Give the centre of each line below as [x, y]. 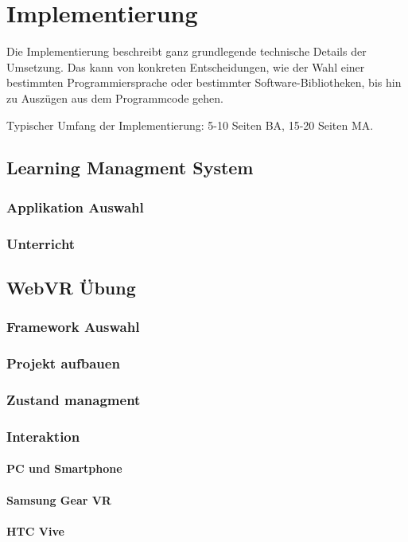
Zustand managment [74, 399]
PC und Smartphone [64, 468]
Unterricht [41, 243]
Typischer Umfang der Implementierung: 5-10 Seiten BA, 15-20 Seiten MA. [190, 125]
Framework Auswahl [73, 327]
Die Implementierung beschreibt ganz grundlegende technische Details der [187, 51]
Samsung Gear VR [59, 499]
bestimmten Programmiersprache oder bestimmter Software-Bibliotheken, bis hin [204, 82]
